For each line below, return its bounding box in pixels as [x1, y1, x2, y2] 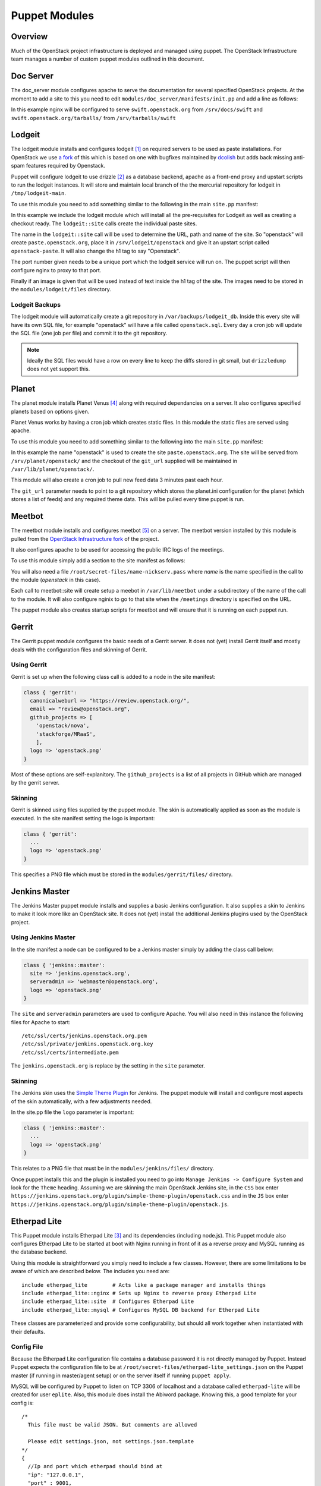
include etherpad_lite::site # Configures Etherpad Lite [21, 1298, 194, 1305]
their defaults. [11, 1328, 45, 1335]
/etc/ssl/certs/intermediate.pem [21, 1049, 119, 1056]
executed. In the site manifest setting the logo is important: [11, 814, 155, 821]
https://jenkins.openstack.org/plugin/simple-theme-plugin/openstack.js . [11, 1201, 229, 1208]
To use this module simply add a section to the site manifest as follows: [11, 557, 185, 564]
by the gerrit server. [11, 779, 59, 786]
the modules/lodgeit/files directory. [11, 286, 111, 293]
